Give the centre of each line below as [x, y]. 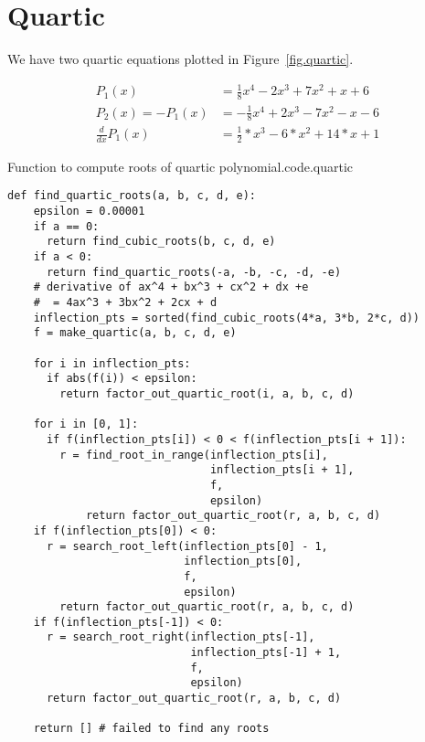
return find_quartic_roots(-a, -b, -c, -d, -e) [194, 272]
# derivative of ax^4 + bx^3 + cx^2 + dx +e [171, 287]
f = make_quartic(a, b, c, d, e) [135, 333]
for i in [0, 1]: [86, 424]
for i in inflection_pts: [112, 363]
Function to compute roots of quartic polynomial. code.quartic [181, 166]
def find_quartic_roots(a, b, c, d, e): [132, 196]
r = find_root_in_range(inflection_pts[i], [194, 455]
